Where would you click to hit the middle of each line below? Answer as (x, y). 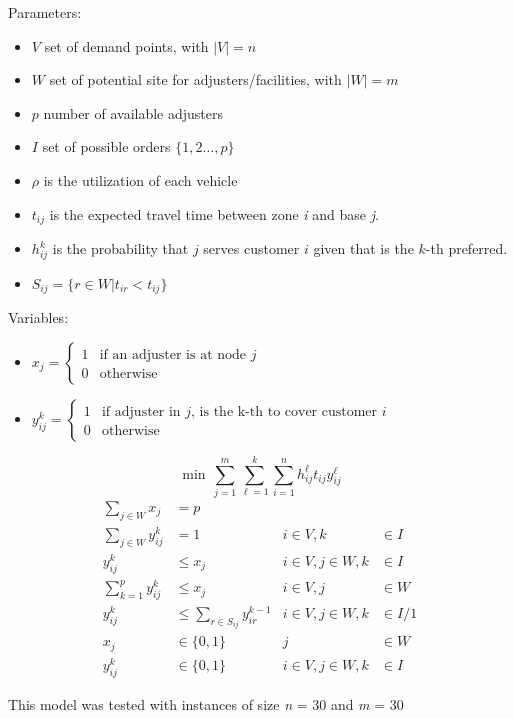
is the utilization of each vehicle (140, 179)
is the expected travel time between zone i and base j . (214, 213)
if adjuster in (141, 411)
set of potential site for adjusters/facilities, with (195, 79)
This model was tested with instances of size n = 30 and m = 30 (206, 703)
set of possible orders (106, 146)
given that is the (363, 248)
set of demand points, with (126, 45)
